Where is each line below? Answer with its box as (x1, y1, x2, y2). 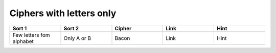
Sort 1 (12, 25, 27, 32)
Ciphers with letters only (9, 8, 117, 19)
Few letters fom (12, 31, 51, 38)
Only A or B (63, 34, 91, 41)
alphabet (12, 38, 34, 45)
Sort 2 (63, 25, 79, 32)
